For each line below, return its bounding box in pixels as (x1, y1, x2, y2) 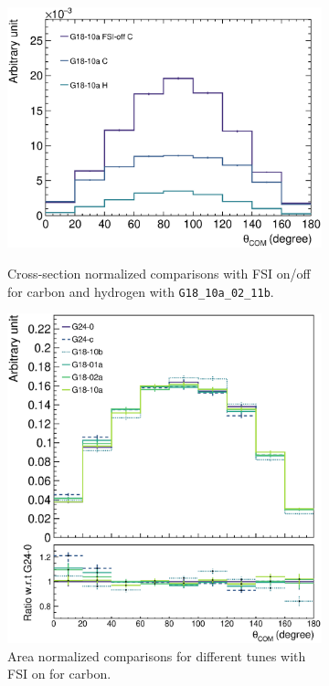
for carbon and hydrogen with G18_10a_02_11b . (7, 281, 274, 301)
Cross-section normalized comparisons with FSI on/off (7, 263, 311, 282)
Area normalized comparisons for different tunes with (7, 646, 306, 665)
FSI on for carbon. (7, 664, 111, 683)
